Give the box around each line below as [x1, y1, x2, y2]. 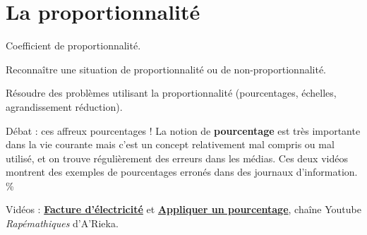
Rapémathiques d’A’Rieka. [6, 216, 119, 231]
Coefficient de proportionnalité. [6, 38, 141, 53]
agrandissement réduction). [6, 99, 123, 114]
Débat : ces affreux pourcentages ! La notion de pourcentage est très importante [6, 123, 361, 138]
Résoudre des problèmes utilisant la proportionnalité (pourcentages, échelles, [6, 85, 337, 100]
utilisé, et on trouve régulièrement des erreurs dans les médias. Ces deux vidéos [6, 150, 348, 165]
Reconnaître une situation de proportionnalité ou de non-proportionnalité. [6, 61, 327, 76]
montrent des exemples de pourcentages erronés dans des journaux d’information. [6, 164, 358, 179]
